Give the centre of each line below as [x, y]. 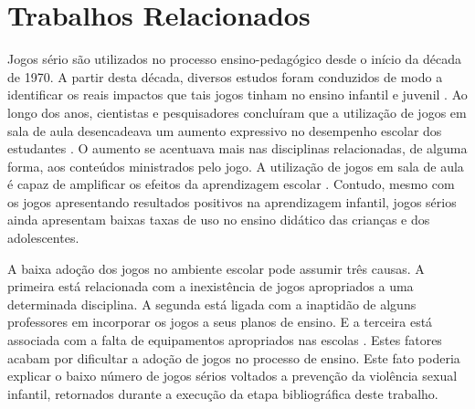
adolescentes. [43, 238]
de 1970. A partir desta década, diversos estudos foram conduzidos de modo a [225, 76]
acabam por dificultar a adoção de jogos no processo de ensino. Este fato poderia [234, 357]
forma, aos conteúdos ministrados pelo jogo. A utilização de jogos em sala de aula [236, 166]
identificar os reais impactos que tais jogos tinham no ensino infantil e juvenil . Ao [237, 94]
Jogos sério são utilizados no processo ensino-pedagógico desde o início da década [235, 59]
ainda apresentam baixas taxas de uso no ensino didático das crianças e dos [219, 220]
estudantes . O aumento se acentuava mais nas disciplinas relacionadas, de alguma [237, 148]
